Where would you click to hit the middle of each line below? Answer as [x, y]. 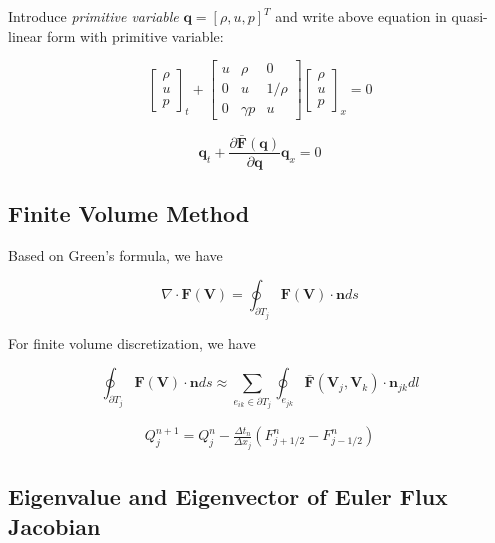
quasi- [469, 16]
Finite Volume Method [129, 212]
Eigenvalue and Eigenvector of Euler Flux [228, 496]
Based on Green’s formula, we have [115, 254]
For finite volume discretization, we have [132, 342]
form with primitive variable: [135, 35]
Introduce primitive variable [93, 16]
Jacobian [54, 525]
